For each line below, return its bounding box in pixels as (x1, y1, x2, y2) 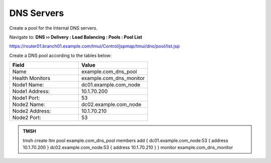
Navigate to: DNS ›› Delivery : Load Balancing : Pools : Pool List (9, 34, 143, 40)
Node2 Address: (12, 107, 51, 114)
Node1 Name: (12, 81, 44, 88)
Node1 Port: (12, 94, 40, 101)
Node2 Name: (12, 101, 45, 108)
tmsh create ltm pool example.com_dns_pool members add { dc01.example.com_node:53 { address (23, 137, 228, 143)
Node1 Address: (12, 88, 50, 95)
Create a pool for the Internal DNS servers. (9, 25, 98, 31)
